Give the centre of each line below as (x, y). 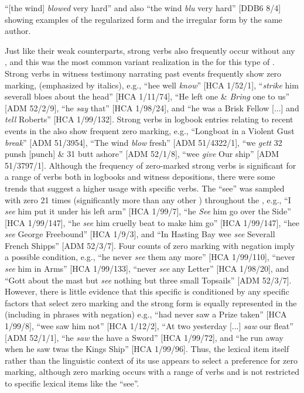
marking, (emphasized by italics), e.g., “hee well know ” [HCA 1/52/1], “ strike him (152, 85)
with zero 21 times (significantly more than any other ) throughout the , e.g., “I (148, 199)
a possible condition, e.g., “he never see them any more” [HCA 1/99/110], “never (150, 257)
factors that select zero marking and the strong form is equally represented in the (151, 303)
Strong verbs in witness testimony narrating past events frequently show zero (143, 73)
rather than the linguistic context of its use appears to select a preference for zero (151, 360)
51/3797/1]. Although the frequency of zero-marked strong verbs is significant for (151, 165)
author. (18, 31)
